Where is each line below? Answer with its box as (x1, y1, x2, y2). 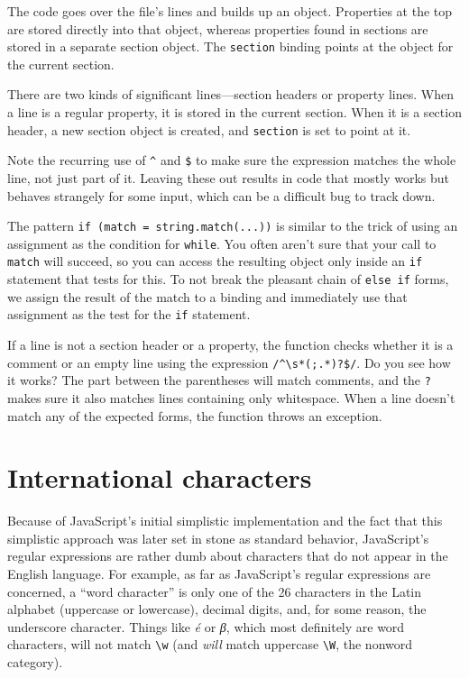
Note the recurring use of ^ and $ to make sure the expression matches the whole (7, 151, 456, 169)
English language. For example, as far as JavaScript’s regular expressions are (7, 564, 431, 582)
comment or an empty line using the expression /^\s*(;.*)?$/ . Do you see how (7, 353, 451, 371)
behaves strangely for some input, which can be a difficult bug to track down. (7, 186, 436, 205)
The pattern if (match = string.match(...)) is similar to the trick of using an (7, 216, 458, 235)
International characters (7, 459, 312, 496)
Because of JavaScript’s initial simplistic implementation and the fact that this (7, 511, 443, 530)
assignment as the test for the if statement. (7, 305, 251, 324)
